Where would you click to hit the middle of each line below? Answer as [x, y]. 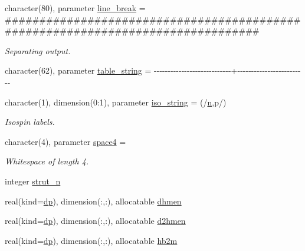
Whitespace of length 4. [47, 161]
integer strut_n [33, 181]
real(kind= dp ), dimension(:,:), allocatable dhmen [93, 201]
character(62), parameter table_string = [78, 70]
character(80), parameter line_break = [75, 8]
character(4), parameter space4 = [65, 141]
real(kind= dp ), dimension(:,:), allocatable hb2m [91, 240]
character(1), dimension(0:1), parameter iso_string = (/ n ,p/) [116, 102]
